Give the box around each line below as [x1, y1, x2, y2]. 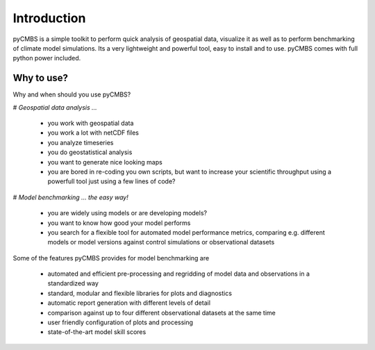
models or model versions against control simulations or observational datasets [47, 238, 275, 247]
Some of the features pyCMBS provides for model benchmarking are [12, 253, 210, 262]
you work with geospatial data [47, 119, 134, 128]
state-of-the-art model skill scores [47, 328, 147, 336]
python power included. [12, 54, 81, 62]
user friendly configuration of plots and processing [47, 318, 194, 326]
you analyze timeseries [47, 138, 114, 147]
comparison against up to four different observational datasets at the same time [47, 308, 276, 317]
